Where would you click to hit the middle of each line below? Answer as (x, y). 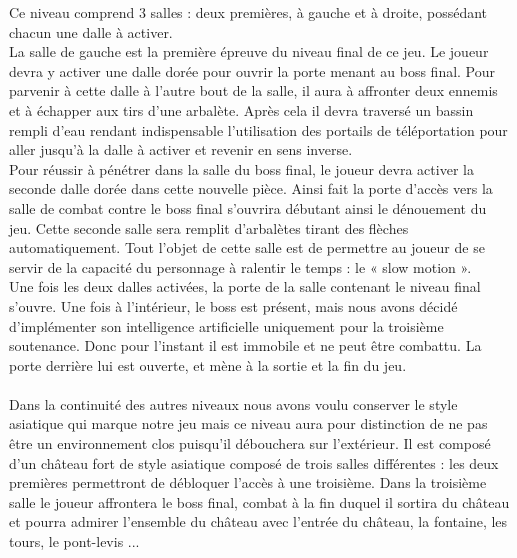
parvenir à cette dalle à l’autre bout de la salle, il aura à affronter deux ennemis (253, 90)
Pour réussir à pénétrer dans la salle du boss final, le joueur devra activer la (241, 168)
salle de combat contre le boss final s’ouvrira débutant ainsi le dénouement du (248, 207)
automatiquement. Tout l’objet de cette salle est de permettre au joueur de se (247, 247)
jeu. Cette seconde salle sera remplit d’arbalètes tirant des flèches (209, 227)
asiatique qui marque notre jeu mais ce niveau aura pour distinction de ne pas (248, 423)
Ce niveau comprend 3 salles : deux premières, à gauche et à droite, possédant (248, 12)
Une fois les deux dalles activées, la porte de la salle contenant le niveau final (245, 286)
